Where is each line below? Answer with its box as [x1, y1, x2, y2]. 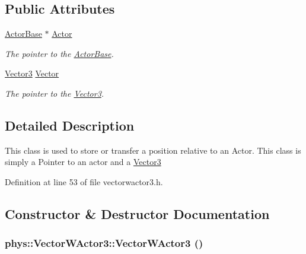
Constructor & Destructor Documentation [5, 204, 270, 223]
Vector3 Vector [5, 67, 59, 80]
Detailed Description [5, 116, 135, 134]
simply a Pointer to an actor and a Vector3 [5, 155, 161, 168]
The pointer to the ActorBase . [5, 47, 114, 59]
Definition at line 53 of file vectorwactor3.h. [5, 175, 163, 188]
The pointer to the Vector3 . [5, 87, 104, 99]
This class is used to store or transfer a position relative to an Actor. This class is [5, 144, 301, 156]
